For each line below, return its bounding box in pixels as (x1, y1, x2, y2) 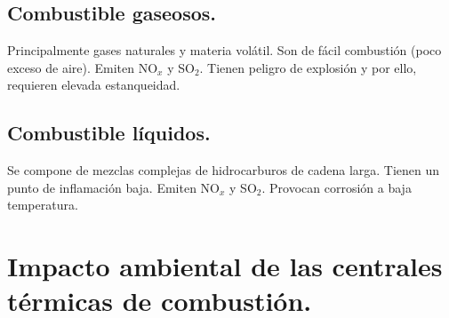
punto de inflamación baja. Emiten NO (7, 178, 220, 196)
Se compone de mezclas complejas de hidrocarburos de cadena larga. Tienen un (7, 161, 440, 179)
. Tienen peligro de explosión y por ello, (199, 58, 417, 76)
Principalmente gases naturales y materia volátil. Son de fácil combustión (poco (7, 41, 442, 60)
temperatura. (7, 195, 78, 214)
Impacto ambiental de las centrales (7, 248, 443, 284)
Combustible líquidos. (7, 119, 211, 147)
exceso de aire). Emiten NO (7, 58, 158, 76)
